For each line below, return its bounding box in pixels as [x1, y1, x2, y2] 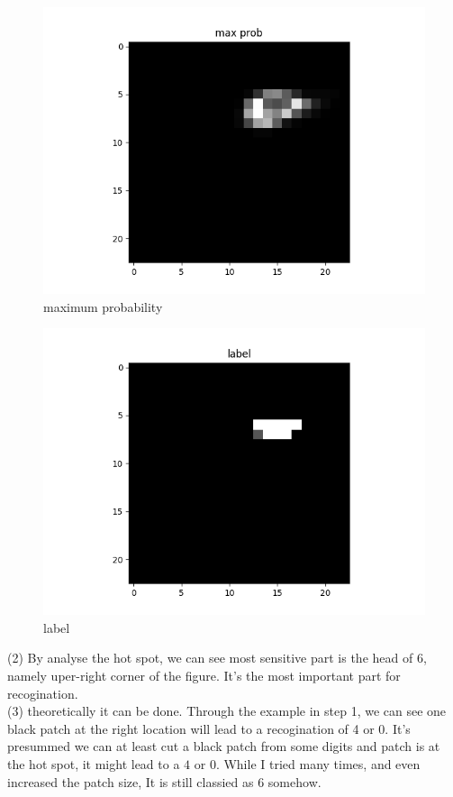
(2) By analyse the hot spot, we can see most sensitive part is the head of [7, 648, 413, 667]
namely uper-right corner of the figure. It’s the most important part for [7, 665, 401, 684]
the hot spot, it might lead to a [7, 754, 180, 773]
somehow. [267, 772, 322, 791]
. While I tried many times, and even [215, 754, 421, 773]
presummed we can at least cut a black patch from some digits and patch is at [7, 737, 440, 756]
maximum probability [43, 297, 163, 316]
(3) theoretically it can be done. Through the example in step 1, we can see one [7, 701, 447, 720]
